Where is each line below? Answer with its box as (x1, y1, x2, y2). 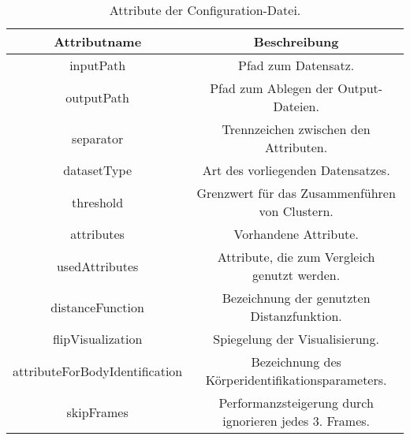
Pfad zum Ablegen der (210, 79, 334, 97)
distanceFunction (50, 297, 144, 316)
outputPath (65, 88, 129, 106)
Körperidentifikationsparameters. (205, 371, 387, 389)
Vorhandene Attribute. (233, 225, 359, 243)
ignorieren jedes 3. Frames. (222, 412, 371, 430)
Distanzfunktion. (250, 307, 342, 325)
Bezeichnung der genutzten (222, 289, 371, 307)
